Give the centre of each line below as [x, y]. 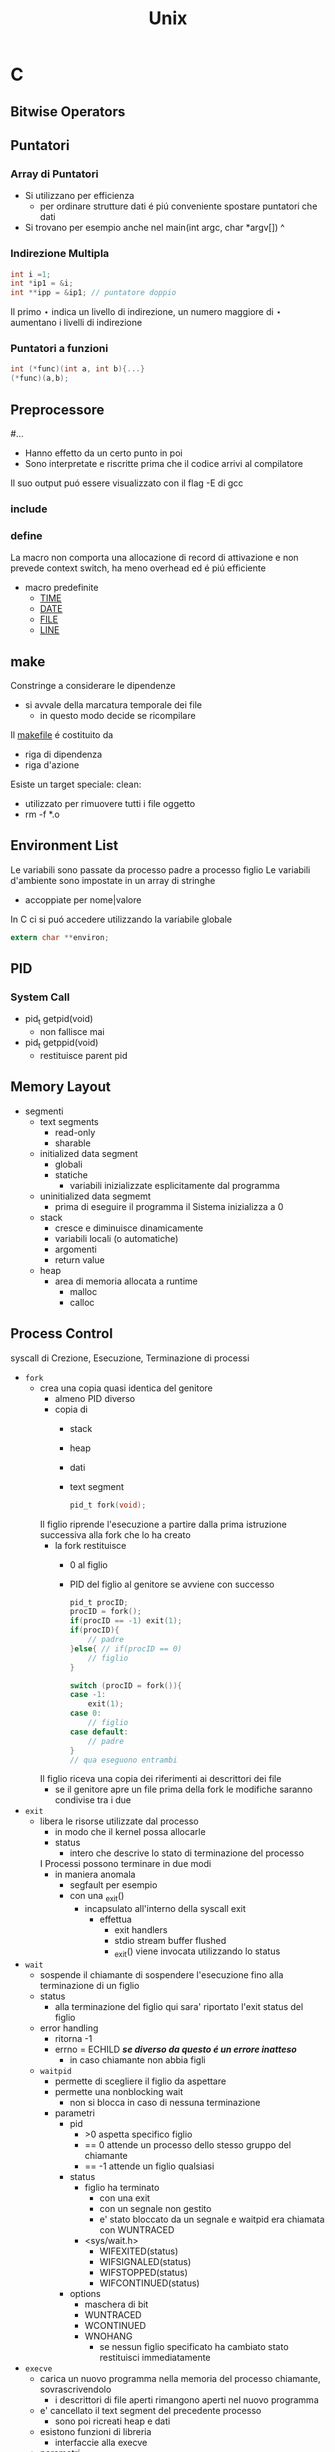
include [29, 509]
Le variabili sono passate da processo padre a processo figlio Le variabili [160, 869]
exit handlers [141, 1930]
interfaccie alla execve [101, 2443]
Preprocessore [57, 409]
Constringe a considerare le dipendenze [93, 686]
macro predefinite [61, 588]
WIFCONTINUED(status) [149, 2283]
